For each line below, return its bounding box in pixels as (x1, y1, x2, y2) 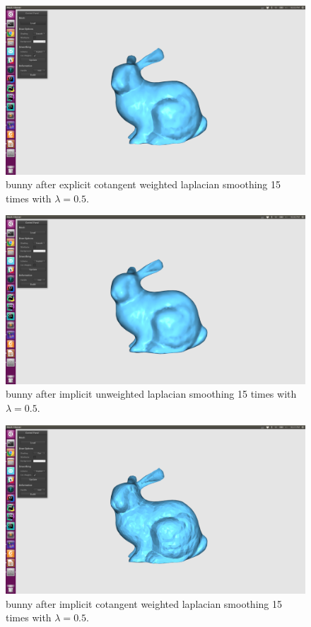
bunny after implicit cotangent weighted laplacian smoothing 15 (6, 596, 282, 611)
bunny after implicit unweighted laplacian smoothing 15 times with (6, 386, 297, 401)
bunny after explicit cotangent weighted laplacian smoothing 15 (6, 177, 281, 192)
